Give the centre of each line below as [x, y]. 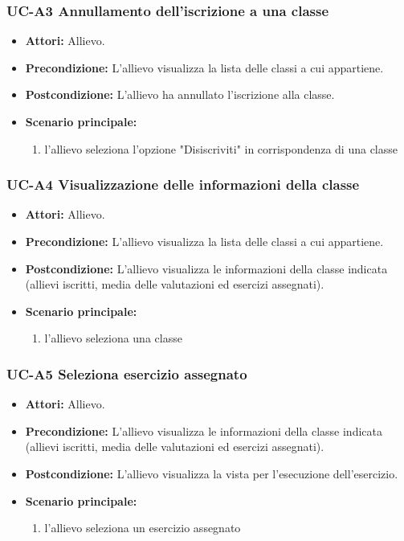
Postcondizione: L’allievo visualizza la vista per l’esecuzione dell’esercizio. [212, 473]
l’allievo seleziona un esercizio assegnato [143, 528]
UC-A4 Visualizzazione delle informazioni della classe [183, 184]
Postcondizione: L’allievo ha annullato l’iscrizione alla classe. [180, 94]
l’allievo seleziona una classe [113, 338]
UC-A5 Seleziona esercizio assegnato [127, 373]
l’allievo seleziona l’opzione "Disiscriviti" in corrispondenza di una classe [221, 148]
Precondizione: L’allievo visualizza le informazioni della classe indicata [204, 430]
